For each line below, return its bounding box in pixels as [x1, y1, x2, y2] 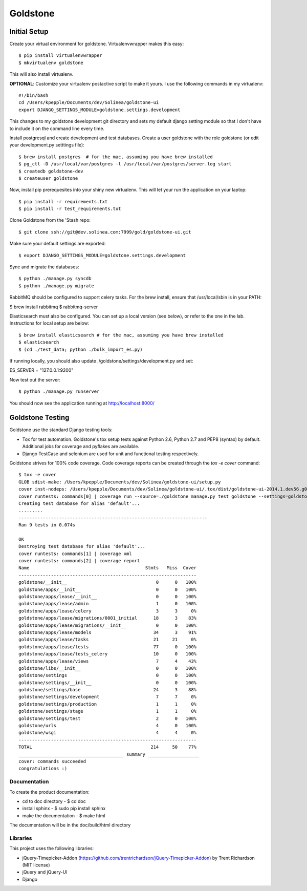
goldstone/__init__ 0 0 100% [18, 579, 197, 585]
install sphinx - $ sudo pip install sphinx [22, 805, 106, 812]
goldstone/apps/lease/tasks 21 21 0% [18, 637, 197, 643]
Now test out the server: [9, 376, 61, 383]
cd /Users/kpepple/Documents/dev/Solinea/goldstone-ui [18, 100, 159, 105]
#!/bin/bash [18, 93, 49, 98]
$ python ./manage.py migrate [18, 283, 95, 289]
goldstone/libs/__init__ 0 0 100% [18, 665, 197, 671]
